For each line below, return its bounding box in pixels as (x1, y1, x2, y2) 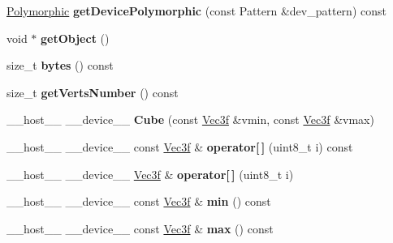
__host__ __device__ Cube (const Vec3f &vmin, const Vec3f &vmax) (6, 111, 374, 128)
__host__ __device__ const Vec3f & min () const (6, 193, 271, 210)
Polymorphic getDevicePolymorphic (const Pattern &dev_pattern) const (6, 2, 387, 19)
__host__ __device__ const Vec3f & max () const (6, 220, 274, 237)
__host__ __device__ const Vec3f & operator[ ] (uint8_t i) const (6, 138, 353, 155)
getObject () (41, 29, 110, 46)
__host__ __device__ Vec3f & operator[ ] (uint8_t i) (6, 165, 294, 182)
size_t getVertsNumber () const (6, 83, 179, 100)
